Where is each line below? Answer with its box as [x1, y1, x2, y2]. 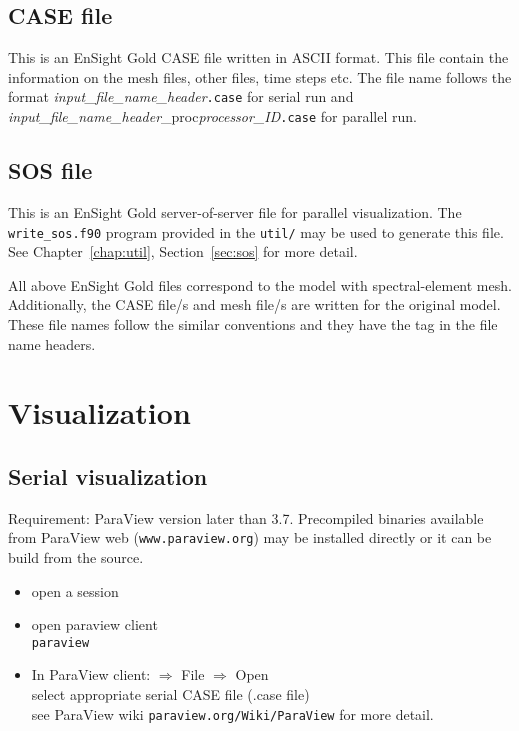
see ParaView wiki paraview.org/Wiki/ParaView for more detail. [31, 703, 434, 724]
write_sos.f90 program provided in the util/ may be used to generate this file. [8, 221, 504, 242]
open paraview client [31, 614, 158, 635]
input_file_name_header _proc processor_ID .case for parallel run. [8, 106, 417, 127]
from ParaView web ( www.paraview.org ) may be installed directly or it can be [8, 527, 492, 548]
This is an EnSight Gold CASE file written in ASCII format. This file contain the [8, 47, 509, 68]
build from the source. [8, 546, 144, 567]
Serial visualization [8, 460, 208, 491]
